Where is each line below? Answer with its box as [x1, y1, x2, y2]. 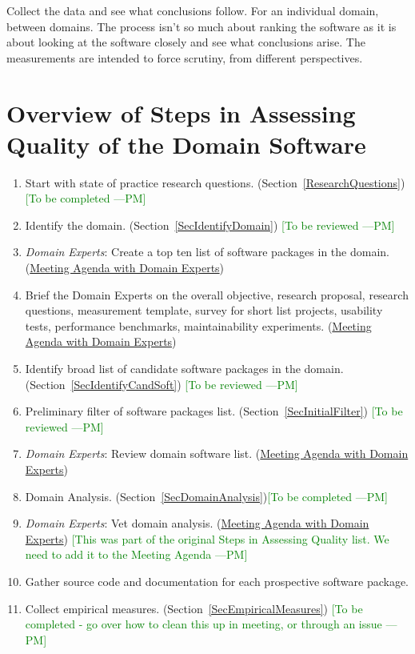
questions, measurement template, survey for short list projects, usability [25, 302, 383, 319]
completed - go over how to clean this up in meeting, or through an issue [25, 616, 382, 632]
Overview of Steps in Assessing [6, 96, 356, 129]
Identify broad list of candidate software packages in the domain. [25, 360, 344, 377]
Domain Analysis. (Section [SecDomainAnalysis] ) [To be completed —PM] [25, 487, 389, 504]
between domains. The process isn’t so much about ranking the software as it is [6, 18, 397, 34]
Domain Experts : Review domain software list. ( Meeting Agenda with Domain [25, 445, 409, 462]
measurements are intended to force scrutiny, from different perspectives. [6, 49, 363, 66]
